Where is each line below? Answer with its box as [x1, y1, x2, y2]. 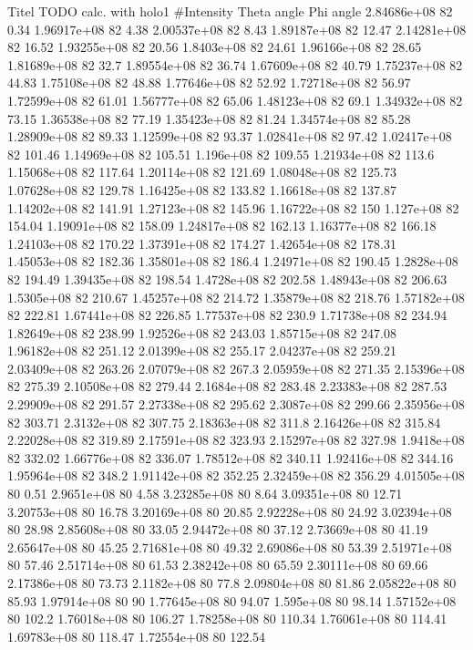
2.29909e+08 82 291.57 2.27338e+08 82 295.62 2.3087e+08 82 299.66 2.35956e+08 [7, 395, 465, 414]
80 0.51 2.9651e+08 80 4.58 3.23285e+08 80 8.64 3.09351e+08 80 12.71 [7, 484, 403, 503]
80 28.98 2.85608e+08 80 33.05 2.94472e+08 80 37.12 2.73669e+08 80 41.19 [7, 520, 428, 539]
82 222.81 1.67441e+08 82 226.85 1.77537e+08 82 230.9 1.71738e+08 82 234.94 [7, 305, 447, 325]
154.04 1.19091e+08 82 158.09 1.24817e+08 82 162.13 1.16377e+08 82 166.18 [7, 216, 437, 235]
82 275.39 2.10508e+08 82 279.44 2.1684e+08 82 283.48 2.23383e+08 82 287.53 [7, 377, 447, 396]
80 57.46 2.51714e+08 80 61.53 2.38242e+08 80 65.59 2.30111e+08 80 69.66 [7, 555, 428, 574]
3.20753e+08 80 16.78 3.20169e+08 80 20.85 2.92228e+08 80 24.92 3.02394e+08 [7, 501, 452, 521]
